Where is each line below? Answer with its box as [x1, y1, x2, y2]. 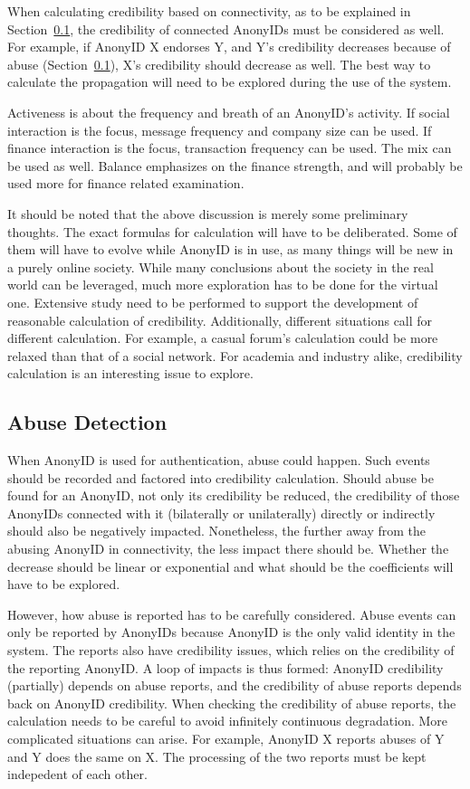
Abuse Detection [7, 408, 168, 436]
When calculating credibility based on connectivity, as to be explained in [7, 2, 411, 20]
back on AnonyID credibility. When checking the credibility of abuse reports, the [7, 693, 456, 712]
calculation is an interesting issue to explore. [7, 364, 254, 383]
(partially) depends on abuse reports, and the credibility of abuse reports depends [7, 676, 462, 695]
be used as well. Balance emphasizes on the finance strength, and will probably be [7, 156, 463, 175]
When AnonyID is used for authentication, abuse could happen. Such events [7, 451, 430, 470]
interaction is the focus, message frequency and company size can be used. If [7, 120, 432, 139]
